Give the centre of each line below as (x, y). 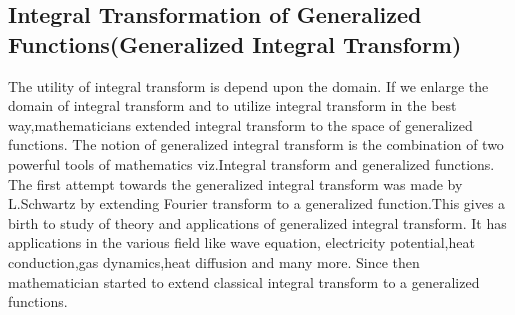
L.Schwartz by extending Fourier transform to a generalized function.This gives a (257, 203)
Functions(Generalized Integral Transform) (235, 43)
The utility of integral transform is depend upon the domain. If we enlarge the (248, 85)
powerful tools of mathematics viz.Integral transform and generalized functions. (251, 163)
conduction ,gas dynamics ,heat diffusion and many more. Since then (214, 261)
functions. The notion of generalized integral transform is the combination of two (256, 144)
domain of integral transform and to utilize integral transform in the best (232, 105)
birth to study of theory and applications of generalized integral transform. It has (257, 222)
